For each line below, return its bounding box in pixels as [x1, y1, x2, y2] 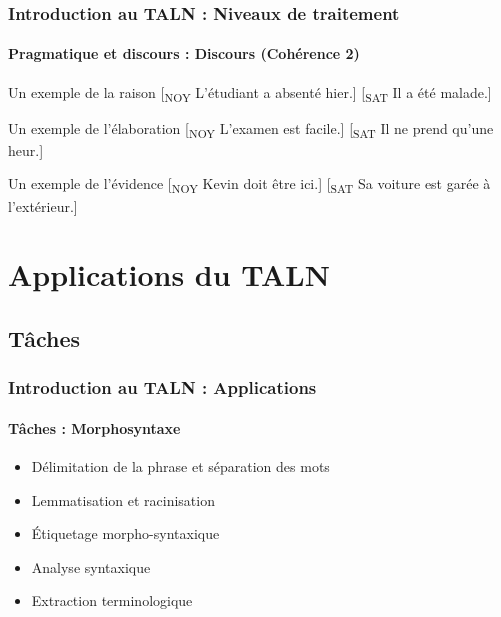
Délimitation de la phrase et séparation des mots [31, 456, 330, 476]
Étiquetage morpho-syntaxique [31, 523, 220, 544]
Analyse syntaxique [31, 556, 151, 577]
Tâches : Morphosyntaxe [8, 417, 181, 438]
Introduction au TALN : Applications [8, 375, 317, 400]
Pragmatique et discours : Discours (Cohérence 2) [8, 43, 360, 64]
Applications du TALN [8, 254, 330, 295]
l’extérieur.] [8, 195, 78, 216]
